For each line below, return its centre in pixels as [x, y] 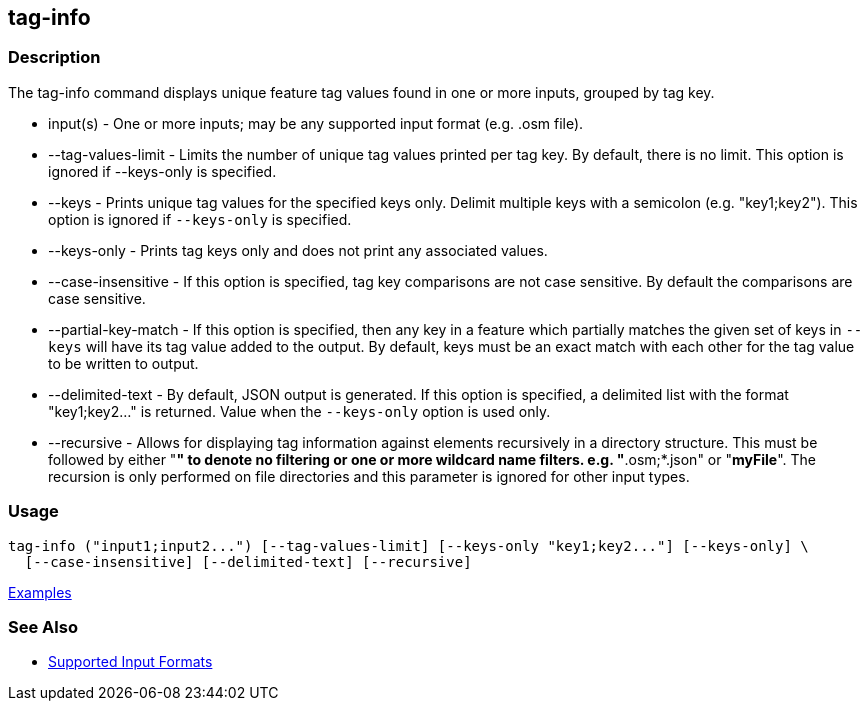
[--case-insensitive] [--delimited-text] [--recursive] [248, 561]
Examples [40, 592]
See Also [43, 626]
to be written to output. [123, 363]
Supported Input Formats [130, 662]
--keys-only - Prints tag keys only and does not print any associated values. [298, 250]
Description [54, 57]
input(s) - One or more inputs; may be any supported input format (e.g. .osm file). [316, 123]
